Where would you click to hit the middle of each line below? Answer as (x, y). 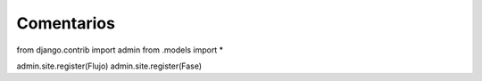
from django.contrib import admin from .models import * (120, 50)
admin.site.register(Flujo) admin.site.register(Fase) (109, 66)
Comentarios (66, 23)
